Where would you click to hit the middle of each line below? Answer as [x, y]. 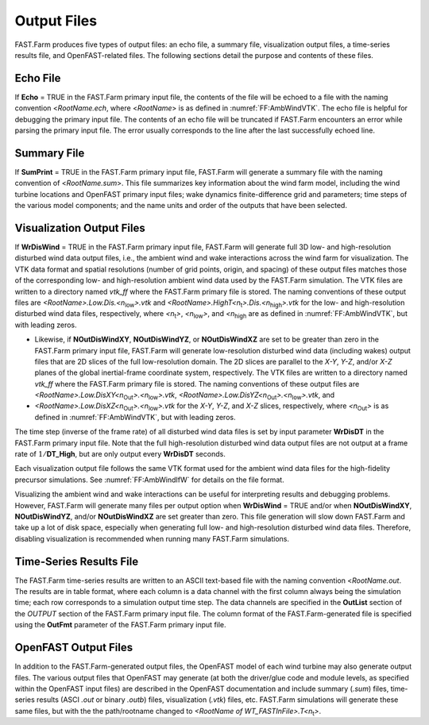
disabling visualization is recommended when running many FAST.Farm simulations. [152, 538]
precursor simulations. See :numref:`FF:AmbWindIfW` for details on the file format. [150, 480]
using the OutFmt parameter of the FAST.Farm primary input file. [120, 625]
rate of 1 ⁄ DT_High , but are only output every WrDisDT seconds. [120, 454]
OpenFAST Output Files [74, 648]
